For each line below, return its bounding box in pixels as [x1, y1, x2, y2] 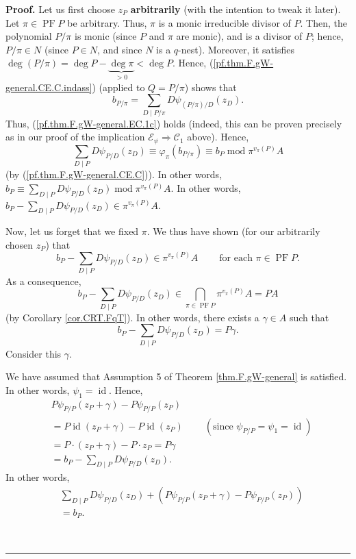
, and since [97, 42, 142, 56]
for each [219, 253, 253, 263]
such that [289, 310, 329, 324]
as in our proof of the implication [5, 129, 145, 144]
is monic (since [75, 29, 137, 43]
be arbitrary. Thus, [67, 15, 147, 29]
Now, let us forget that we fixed [5, 224, 139, 238]
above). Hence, [187, 129, 249, 144]
